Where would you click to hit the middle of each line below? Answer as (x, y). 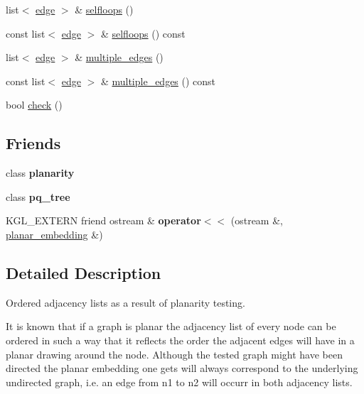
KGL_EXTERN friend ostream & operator (103, 220)
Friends (33, 143)
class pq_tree (38, 196)
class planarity (40, 173)
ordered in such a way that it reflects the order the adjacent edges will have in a (180, 340)
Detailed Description (84, 272)
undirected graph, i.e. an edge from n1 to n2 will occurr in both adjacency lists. (179, 382)
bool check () (34, 105)
